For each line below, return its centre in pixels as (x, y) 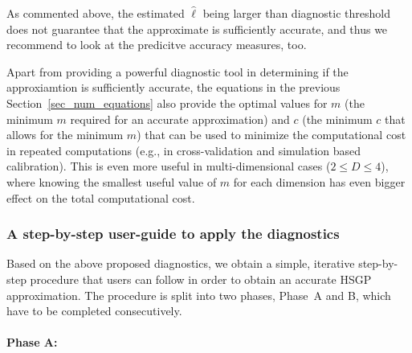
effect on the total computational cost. (101, 197)
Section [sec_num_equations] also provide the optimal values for (167, 103)
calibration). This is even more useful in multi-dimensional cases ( (169, 166)
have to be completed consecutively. (94, 311)
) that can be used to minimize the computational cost (271, 135)
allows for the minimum (65, 135)
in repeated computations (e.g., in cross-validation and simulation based (184, 150)
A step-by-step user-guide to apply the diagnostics (173, 234)
